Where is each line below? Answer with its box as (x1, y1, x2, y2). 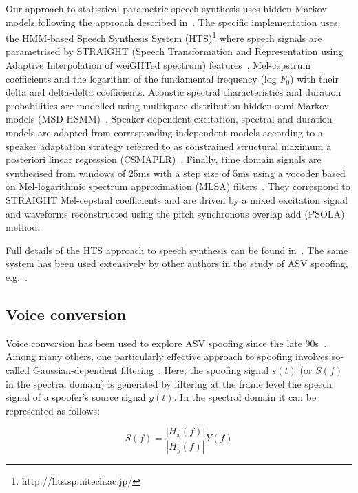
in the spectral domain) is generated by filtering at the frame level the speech (6, 376, 333, 390)
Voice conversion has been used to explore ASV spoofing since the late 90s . (6, 335, 327, 350)
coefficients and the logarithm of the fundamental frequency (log (6, 71, 277, 85)
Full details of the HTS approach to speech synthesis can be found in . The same (6, 242, 348, 257)
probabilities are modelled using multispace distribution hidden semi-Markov (6, 98, 329, 112)
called (6, 362, 30, 377)
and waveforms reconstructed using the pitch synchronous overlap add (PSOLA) (6, 206, 345, 220)
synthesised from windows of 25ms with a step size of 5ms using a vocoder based (6, 165, 346, 180)
